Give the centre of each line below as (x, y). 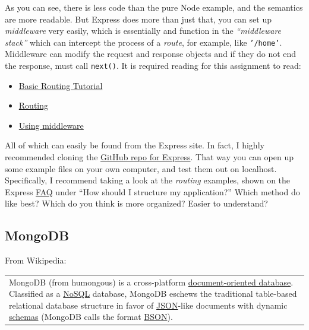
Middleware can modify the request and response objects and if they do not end (151, 54)
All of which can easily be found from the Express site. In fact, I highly (135, 145)
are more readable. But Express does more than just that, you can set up (138, 19)
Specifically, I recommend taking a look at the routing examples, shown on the (148, 180)
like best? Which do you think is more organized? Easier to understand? (136, 203)
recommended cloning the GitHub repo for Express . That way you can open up (149, 157)
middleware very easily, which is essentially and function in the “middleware (143, 31)
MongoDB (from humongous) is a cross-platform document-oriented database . (151, 282)
